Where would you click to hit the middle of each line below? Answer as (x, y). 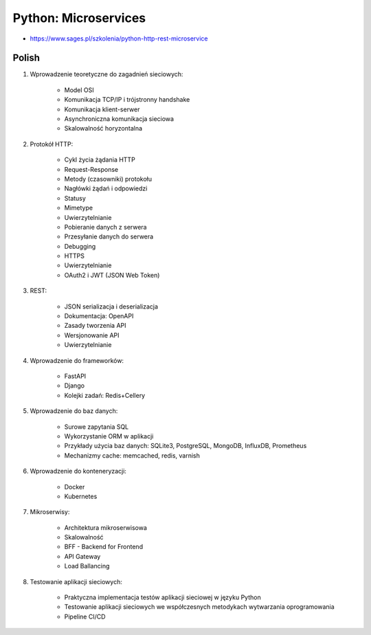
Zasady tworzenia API (95, 326)
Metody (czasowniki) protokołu (108, 179)
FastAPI (75, 376)
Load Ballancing (87, 566)
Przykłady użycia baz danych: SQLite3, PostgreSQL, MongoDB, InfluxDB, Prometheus (185, 446)
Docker (75, 487)
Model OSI (79, 90)
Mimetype (78, 208)
